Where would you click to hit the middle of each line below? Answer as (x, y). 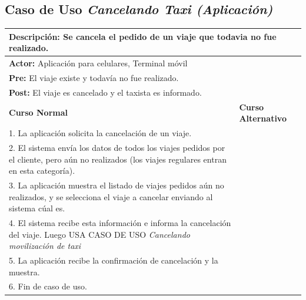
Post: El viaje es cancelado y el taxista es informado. (105, 92)
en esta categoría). (42, 171)
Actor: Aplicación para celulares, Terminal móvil (98, 63)
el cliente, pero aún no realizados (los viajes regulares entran (118, 159)
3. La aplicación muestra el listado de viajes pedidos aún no (117, 185)
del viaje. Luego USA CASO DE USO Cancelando (99, 234)
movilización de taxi (45, 246)
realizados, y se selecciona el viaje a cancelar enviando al (111, 196)
